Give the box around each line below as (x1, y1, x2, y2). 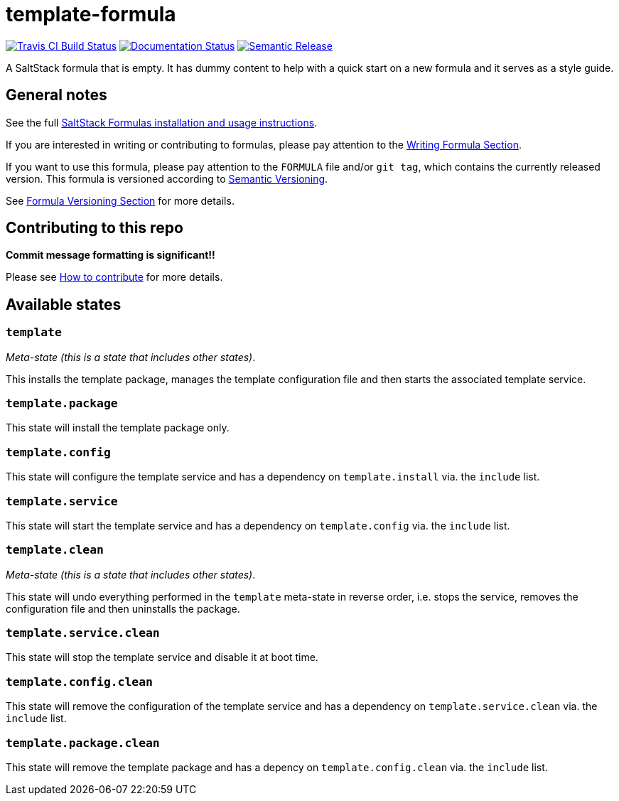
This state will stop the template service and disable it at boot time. (6, 651, 318, 664)
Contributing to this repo (6, 219, 183, 237)
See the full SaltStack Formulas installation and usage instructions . (6, 116, 318, 129)
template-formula (6, 2, 176, 26)
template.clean (6, 543, 104, 557)
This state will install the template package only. (6, 421, 230, 434)
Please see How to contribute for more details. (6, 271, 223, 284)
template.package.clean (6, 736, 160, 750)
